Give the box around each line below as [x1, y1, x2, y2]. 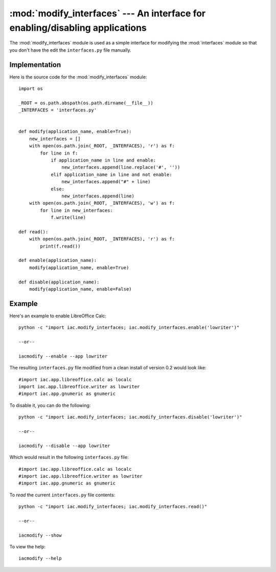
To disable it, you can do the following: [9, 402, 91, 408]
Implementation [9, 60, 61, 69]
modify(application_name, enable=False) [29, 286, 132, 292]
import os [18, 86, 43, 92]
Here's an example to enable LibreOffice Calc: [9, 313, 107, 319]
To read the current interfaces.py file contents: [9, 492, 116, 498]
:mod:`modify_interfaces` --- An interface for [9, 8, 206, 19]
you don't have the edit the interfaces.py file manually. [9, 47, 131, 53]
